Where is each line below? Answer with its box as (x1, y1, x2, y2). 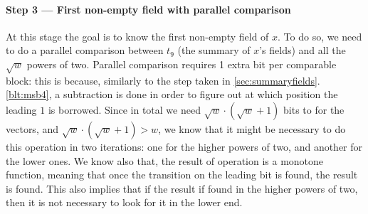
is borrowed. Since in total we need (48, 102, 201, 117)
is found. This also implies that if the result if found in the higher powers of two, (6, 181, 358, 196)
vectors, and (6, 121, 59, 136)
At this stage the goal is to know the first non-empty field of (6, 28, 269, 43)
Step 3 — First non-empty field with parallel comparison (6, 1, 291, 16)
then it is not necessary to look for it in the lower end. (6, 195, 243, 210)
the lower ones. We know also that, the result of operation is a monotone (6, 153, 324, 168)
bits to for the (283, 102, 345, 117)
